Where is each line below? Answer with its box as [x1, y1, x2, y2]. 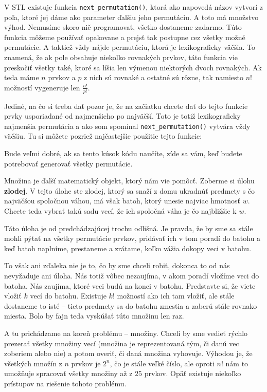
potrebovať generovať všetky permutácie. [4, 158, 133, 169]
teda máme [4, 72, 39, 83]
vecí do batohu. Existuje [30, 290, 106, 301]
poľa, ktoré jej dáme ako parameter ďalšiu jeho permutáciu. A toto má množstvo [4, 11, 259, 22]
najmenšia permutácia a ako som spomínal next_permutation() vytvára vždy [4, 120, 251, 131]
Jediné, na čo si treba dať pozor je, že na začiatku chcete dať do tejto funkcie [4, 100, 248, 111]
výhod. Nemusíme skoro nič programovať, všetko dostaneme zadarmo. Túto [4, 22, 242, 32]
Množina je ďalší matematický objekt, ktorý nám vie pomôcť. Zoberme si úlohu [4, 175, 255, 186]
